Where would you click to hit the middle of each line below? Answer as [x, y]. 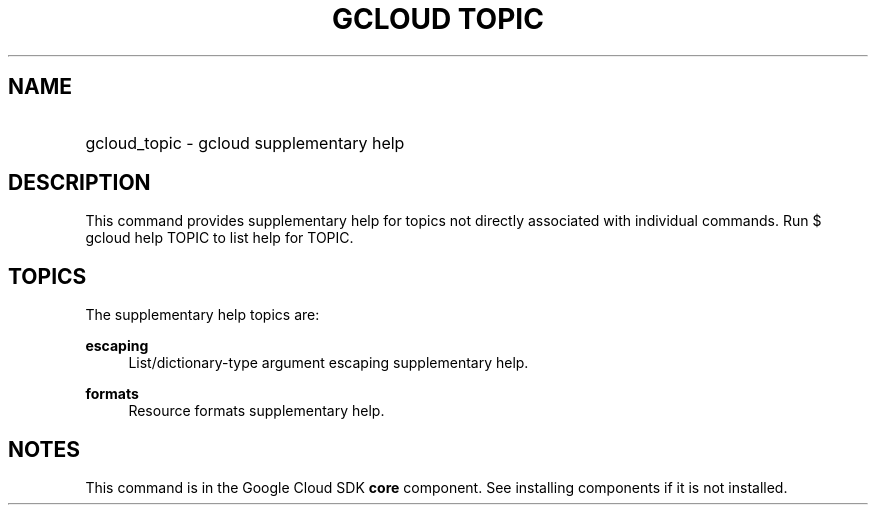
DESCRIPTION [79, 183]
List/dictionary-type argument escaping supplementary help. [328, 363]
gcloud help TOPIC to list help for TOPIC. [219, 238]
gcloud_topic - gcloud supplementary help [245, 142]
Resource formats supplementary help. [256, 411]
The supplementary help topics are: [202, 315]
